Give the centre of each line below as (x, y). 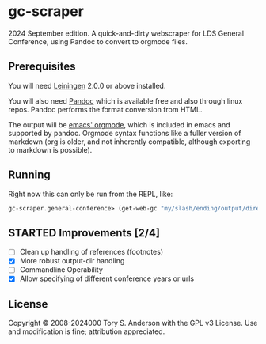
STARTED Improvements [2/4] (84, 233)
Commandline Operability (61, 270)
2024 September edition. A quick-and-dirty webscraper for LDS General (126, 33)
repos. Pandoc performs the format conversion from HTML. (105, 109)
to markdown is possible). (50, 149)
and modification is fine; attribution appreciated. (87, 331)
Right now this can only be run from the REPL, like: (91, 194)
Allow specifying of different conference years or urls (107, 278)
